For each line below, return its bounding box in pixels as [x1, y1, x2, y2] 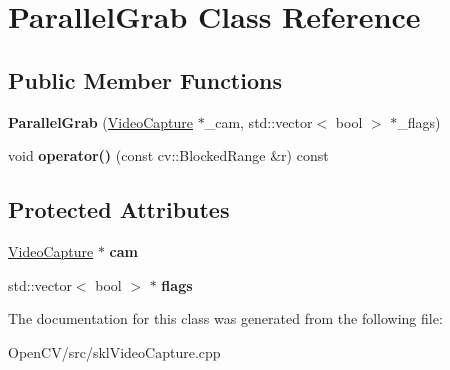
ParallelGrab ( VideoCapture [8, 111, 194, 132]
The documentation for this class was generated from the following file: [8, 308, 443, 329]
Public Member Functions [8, 64, 282, 95]
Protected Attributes [8, 194, 230, 225]
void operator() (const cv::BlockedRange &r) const [8, 145, 329, 166]
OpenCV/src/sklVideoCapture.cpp [8, 341, 221, 362]
